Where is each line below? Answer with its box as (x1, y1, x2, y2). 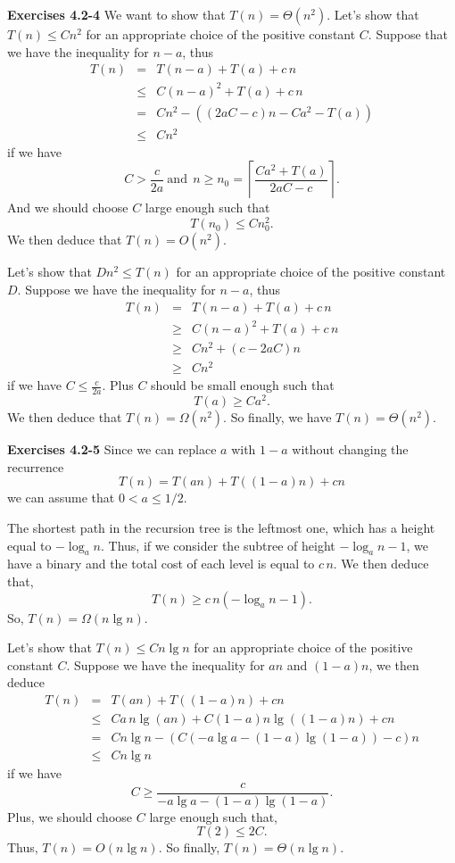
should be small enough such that (151, 376, 335, 394)
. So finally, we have (223, 408, 332, 427)
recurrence (7, 457, 64, 476)
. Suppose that (368, 25, 448, 43)
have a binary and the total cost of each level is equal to (7, 554, 315, 573)
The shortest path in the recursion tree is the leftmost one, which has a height (7, 518, 435, 536)
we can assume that (7, 488, 115, 507)
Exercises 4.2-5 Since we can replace (7, 440, 217, 459)
